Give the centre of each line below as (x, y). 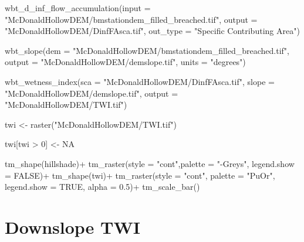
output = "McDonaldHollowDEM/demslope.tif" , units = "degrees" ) (125, 62)
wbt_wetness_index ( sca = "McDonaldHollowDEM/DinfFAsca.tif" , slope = (140, 81)
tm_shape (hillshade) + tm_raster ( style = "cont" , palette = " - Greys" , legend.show (150, 163)
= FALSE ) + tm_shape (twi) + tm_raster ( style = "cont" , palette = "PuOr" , (140, 175)
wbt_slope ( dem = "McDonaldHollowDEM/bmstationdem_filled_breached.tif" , (147, 50)
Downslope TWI (72, 226)
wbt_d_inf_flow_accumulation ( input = (78, 8)
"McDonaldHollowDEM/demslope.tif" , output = (92, 93)
